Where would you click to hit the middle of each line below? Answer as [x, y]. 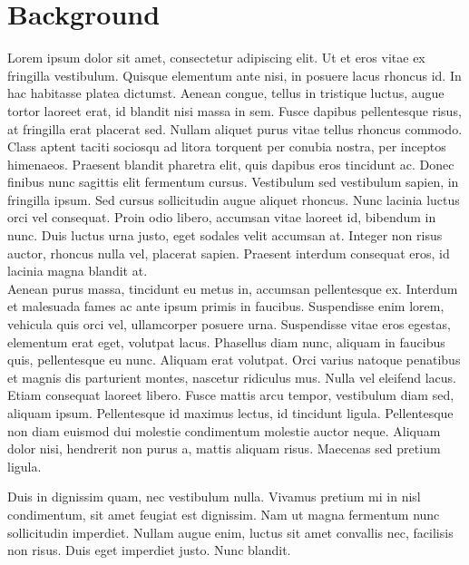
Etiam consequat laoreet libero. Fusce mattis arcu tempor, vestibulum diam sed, [231, 395]
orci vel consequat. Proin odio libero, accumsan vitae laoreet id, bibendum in [222, 217]
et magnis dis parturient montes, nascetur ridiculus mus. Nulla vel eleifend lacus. [232, 377]
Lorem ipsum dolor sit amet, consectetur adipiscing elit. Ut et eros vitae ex [216, 58]
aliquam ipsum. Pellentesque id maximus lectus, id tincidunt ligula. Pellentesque [230, 413]
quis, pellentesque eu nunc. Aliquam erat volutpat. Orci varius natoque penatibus [234, 360]
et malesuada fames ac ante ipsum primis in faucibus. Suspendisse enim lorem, [226, 306]
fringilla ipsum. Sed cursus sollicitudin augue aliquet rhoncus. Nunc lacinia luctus [234, 199]
